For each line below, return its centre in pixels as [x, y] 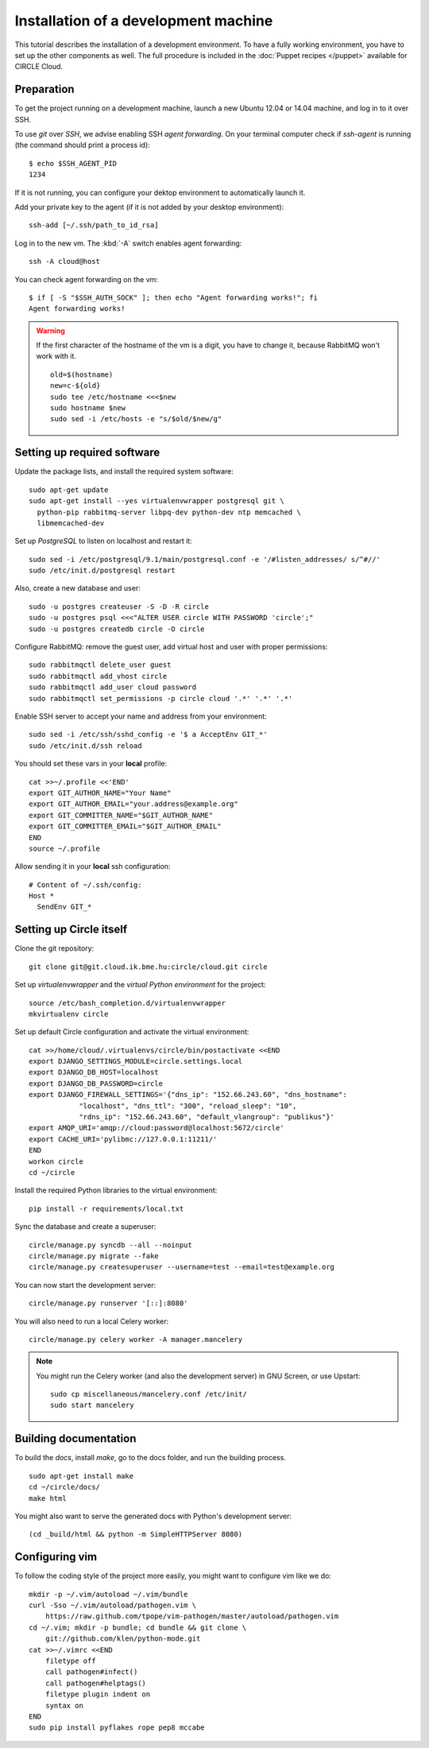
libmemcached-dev [71, 523]
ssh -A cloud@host [65, 262]
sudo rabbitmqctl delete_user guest [100, 665]
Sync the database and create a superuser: [85, 1227]
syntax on [64, 1705]
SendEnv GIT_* [64, 907]
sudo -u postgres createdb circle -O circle [117, 629]
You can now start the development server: [85, 1285]
